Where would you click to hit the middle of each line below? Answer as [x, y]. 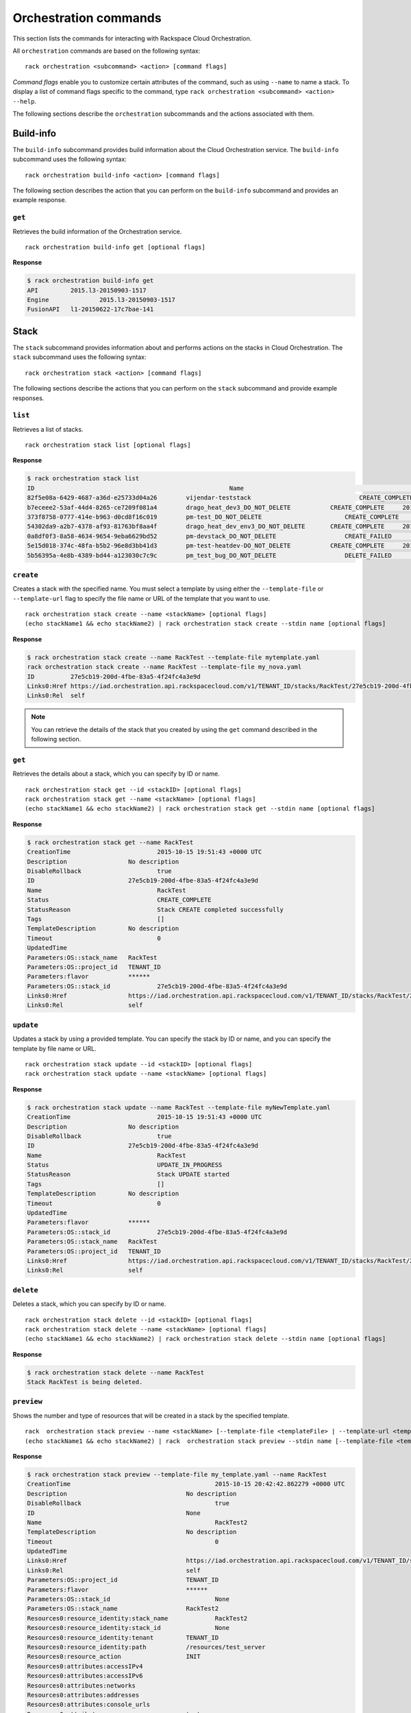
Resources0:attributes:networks [82, 1685]
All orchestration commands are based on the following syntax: [107, 51]
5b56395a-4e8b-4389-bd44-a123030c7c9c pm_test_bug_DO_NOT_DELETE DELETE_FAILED [209, 555]
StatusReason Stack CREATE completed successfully [155, 909]
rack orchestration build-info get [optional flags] [115, 247]
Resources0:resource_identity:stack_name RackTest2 [137, 1618]
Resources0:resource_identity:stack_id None [128, 1628]
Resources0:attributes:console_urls [89, 1705]
